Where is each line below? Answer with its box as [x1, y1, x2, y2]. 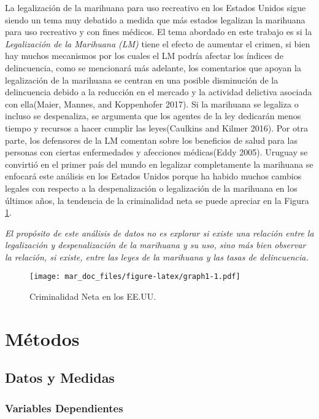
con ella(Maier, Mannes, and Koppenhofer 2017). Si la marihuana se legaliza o [5, 97, 299, 110]
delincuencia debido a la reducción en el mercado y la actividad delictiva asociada [5, 85, 312, 98]
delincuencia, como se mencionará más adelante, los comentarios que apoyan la [5, 61, 301, 74]
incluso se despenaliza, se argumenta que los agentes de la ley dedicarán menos [5, 109, 301, 122]
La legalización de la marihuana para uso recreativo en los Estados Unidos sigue [5, 1, 306, 14]
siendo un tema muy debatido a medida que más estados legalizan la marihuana [5, 13, 306, 26]
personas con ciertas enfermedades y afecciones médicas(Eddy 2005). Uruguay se [5, 146, 308, 159]
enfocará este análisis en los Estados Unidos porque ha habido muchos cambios [5, 170, 302, 182]
